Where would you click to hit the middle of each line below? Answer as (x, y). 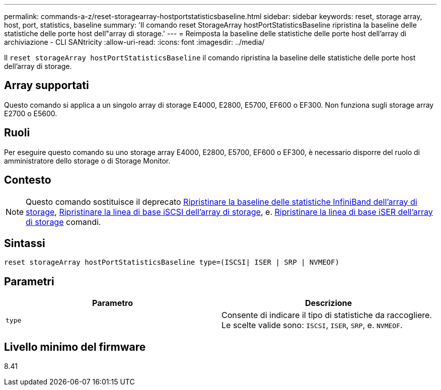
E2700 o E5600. (31, 113)
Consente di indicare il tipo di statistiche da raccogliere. (327, 315)
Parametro (113, 303)
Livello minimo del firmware (75, 347)
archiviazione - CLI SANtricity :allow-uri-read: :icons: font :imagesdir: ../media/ (134, 42)
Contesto (28, 180)
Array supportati (47, 86)
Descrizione (328, 303)
